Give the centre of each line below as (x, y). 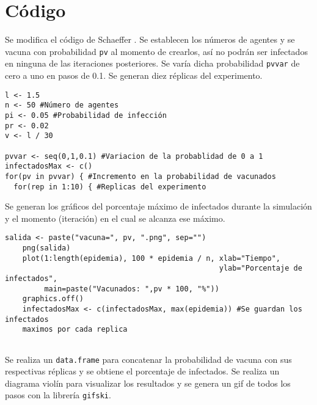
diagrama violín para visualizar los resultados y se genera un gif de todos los (148, 383)
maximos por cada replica (75, 330)
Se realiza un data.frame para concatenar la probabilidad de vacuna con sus (148, 359)
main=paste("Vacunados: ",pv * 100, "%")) (132, 289)
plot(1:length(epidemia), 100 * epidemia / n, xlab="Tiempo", (151, 258)
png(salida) (46, 248)
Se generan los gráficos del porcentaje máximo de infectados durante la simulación (158, 206)
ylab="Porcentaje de (261, 268)
